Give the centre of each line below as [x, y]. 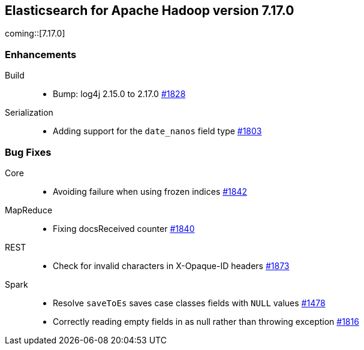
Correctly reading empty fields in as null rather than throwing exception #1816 [206, 321]
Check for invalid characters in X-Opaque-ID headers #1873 [171, 265]
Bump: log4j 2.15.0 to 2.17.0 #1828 [119, 94]
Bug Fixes [28, 152]
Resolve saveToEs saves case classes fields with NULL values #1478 [189, 303]
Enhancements [41, 54]
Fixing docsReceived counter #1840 [124, 228]
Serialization [29, 113]
